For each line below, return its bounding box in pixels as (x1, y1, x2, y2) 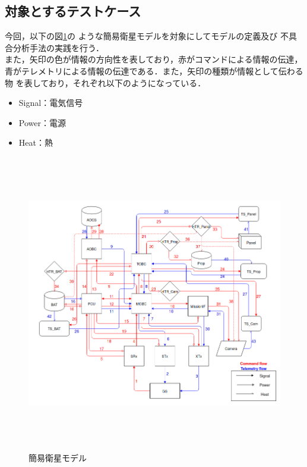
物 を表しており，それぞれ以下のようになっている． (5, 76, 206, 89)
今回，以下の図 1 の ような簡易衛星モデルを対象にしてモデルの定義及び (5, 30, 278, 42)
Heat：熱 (18, 136, 53, 149)
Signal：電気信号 (18, 96, 83, 109)
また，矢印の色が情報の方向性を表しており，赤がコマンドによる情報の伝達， (5, 53, 303, 65)
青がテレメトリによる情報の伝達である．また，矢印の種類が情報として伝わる (5, 64, 303, 77)
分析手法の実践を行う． (12, 41, 104, 54)
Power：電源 (18, 116, 66, 128)
